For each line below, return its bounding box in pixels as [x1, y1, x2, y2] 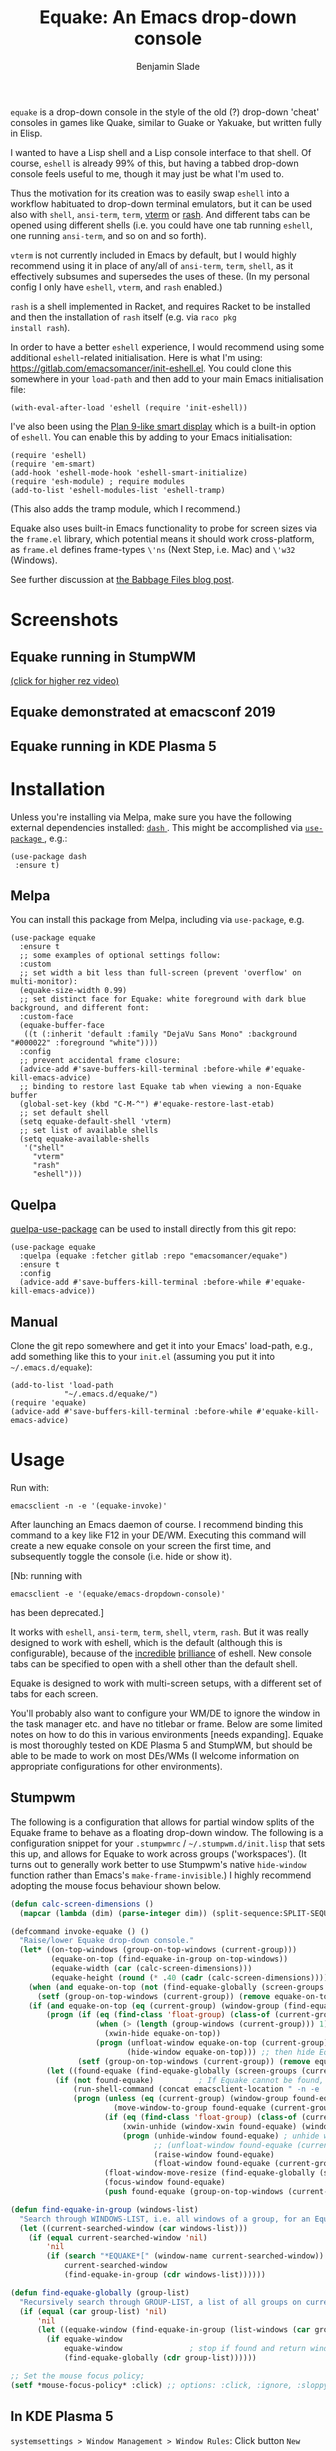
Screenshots [10, 609, 119, 631]
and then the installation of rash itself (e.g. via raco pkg [10, 311, 237, 323]
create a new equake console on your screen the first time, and [10, 1540, 272, 1552]
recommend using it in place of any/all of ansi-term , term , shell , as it [10, 259, 293, 271]
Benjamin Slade [136, 60, 200, 72]
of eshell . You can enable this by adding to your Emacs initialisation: [10, 431, 293, 443]
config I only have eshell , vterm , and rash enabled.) [10, 281, 223, 293]
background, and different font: [10, 1003, 150, 1013]
